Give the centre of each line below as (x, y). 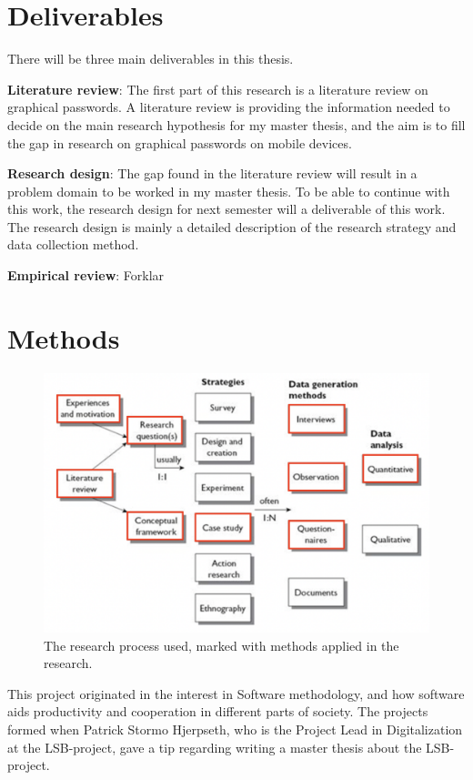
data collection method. (73, 244)
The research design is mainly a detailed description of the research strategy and (232, 226)
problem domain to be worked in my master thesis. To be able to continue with (229, 191)
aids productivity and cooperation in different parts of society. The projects (218, 711)
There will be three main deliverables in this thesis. (151, 59)
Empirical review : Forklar (86, 275)
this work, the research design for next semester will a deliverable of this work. (226, 209)
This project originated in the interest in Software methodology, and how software (236, 693)
